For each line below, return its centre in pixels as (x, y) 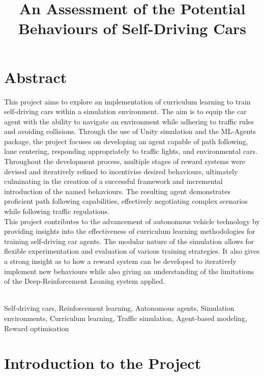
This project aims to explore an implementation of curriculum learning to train (127, 101)
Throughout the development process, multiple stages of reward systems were (125, 161)
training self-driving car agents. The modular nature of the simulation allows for (129, 241)
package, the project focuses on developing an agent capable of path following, (126, 141)
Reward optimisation (37, 328)
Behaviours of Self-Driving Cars (132, 28)
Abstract (36, 77)
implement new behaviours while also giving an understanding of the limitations (129, 271)
